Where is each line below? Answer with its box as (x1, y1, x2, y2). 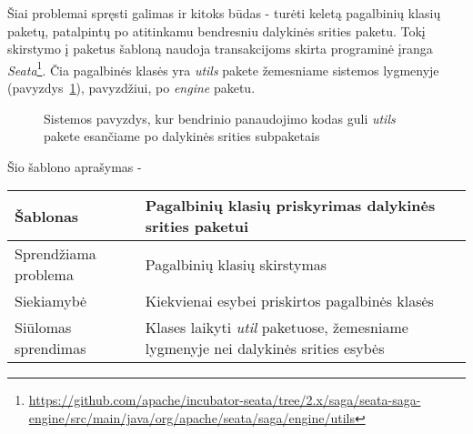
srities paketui (145, 216, 249, 237)
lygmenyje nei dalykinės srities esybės (145, 338, 385, 359)
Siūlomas (15, 317, 72, 338)
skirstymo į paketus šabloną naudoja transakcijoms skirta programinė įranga (7, 39, 433, 58)
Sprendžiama (15, 243, 96, 265)
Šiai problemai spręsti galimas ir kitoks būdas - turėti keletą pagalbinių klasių (7, 4, 441, 22)
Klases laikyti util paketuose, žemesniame (145, 317, 408, 338)
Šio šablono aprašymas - (7, 156, 142, 176)
